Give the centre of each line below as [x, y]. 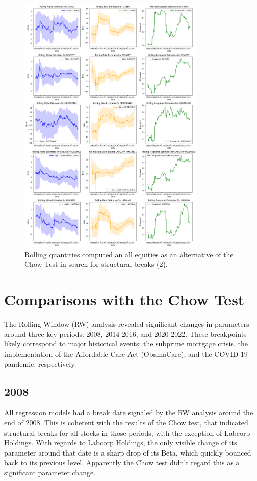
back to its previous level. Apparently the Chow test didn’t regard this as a [122, 462]
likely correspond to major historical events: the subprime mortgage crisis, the [126, 344]
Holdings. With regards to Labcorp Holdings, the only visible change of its [121, 443]
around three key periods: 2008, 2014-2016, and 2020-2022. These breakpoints [125, 333]
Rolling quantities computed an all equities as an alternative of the [129, 254]
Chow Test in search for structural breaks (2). [96, 264]
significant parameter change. [50, 472]
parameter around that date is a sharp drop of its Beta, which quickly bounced [128, 452]
